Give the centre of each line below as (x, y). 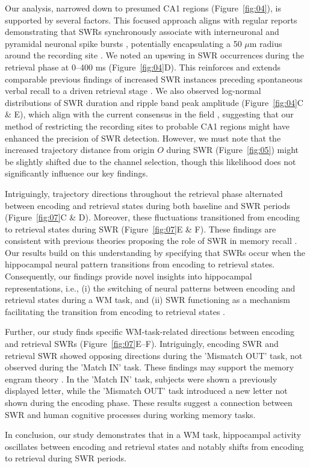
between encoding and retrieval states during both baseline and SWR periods (147, 205)
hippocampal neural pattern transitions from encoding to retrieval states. (140, 264)
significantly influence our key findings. (76, 173)
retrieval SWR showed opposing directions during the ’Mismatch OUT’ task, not (154, 355)
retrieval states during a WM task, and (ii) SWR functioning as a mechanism (147, 300)
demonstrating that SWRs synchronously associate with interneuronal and (142, 32)
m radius (266, 43)
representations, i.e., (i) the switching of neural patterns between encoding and (150, 288)
